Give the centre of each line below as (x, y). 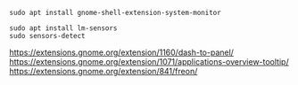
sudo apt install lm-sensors (63, 28)
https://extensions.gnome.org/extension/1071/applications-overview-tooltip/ (149, 62)
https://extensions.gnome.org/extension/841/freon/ (103, 71)
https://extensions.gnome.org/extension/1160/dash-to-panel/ (122, 52)
